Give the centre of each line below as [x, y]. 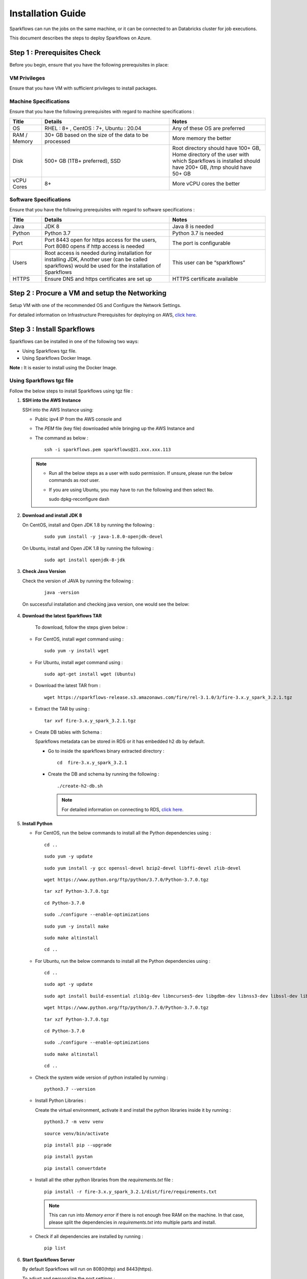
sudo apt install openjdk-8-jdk [85, 560]
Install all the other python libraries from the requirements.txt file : [104, 1180]
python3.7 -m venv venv [74, 1122]
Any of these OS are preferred [209, 128]
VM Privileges [27, 78]
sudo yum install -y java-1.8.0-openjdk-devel [104, 537]
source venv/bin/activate [77, 1133]
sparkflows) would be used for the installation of [103, 266]
